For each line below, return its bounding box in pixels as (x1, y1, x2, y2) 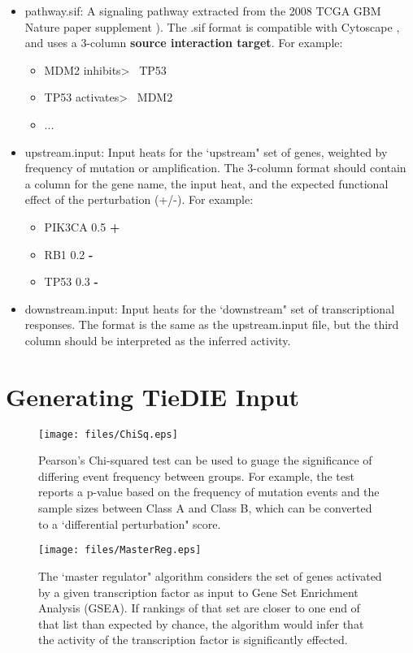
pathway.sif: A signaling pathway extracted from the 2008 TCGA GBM (24, 2, 381, 19)
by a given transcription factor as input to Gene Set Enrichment (38, 583, 359, 600)
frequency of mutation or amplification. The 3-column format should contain (24, 159, 406, 176)
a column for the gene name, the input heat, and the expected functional (24, 175, 389, 192)
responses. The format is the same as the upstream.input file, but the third (24, 316, 399, 333)
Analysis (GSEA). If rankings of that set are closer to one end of (38, 599, 360, 616)
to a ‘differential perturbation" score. (38, 515, 221, 532)
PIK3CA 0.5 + (44, 218, 120, 235)
